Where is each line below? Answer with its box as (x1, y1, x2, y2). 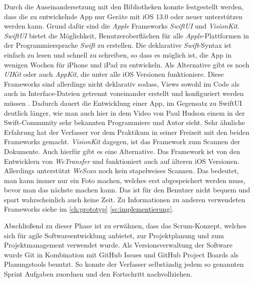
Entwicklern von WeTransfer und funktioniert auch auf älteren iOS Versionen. (4, 156, 240, 166)
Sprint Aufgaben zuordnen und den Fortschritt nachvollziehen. (4, 269, 192, 279)
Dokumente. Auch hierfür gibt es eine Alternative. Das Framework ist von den (4, 146, 240, 156)
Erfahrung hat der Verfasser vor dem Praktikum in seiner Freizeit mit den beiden (4, 126, 250, 137)
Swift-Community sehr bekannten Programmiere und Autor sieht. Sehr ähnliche (4, 117, 245, 127)
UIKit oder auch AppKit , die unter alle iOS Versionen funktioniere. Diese (4, 69, 224, 79)
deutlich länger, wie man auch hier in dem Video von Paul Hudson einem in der (4, 107, 245, 118)
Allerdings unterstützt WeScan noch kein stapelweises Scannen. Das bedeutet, (4, 165, 239, 176)
